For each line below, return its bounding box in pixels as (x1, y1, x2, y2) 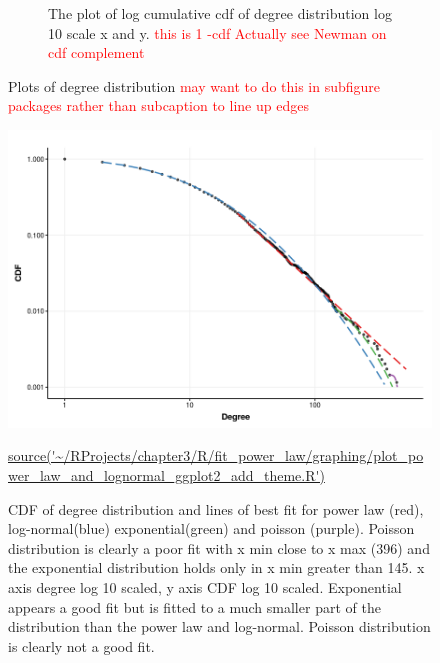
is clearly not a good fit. (8, 635, 155, 656)
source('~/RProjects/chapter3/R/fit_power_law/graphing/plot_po (8, 445, 424, 466)
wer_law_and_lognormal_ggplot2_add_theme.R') (8, 465, 325, 486)
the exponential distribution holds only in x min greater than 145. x (8, 557, 425, 578)
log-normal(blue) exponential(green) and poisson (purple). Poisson (8, 518, 415, 539)
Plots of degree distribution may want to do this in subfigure (8, 75, 381, 96)
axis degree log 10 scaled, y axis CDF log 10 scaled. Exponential (8, 577, 402, 598)
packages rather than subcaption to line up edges (8, 95, 309, 116)
